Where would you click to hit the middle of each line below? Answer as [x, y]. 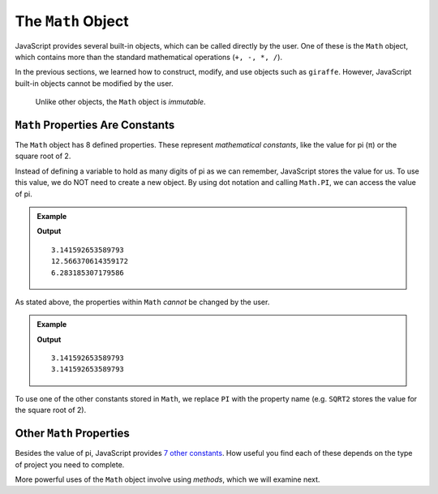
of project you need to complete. [70, 464]
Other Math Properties [72, 434]
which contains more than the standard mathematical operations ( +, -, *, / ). [149, 57]
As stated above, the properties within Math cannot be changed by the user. [142, 302]
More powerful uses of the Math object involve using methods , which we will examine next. [167, 479]
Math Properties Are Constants [95, 125]
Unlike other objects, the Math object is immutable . [120, 102]
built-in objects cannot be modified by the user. [94, 83]
